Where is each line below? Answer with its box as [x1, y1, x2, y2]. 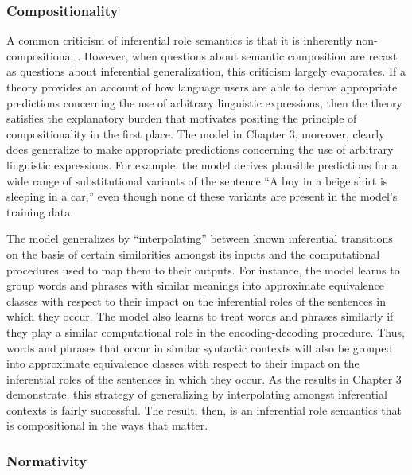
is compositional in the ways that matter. [6, 417, 208, 434]
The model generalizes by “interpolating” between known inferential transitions [6, 230, 393, 247]
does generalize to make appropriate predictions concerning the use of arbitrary [6, 141, 394, 158]
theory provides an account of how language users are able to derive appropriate [6, 79, 398, 95]
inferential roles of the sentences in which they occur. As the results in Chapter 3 [6, 370, 402, 387]
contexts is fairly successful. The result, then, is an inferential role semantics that [6, 401, 402, 418]
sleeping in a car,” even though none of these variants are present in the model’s [6, 188, 398, 204]
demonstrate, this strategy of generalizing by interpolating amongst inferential [6, 386, 387, 403]
